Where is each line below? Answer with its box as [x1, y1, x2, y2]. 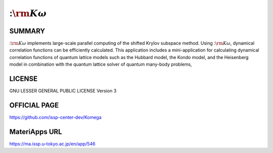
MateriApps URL [9, 127, 63, 136]
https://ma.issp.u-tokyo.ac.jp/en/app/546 [9, 140, 96, 146]
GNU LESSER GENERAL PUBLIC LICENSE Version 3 [9, 88, 117, 94]
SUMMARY [9, 27, 45, 35]
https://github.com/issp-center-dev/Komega [9, 114, 102, 121]
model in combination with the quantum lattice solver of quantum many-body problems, [9, 61, 192, 68]
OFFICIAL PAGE [9, 101, 59, 110]
